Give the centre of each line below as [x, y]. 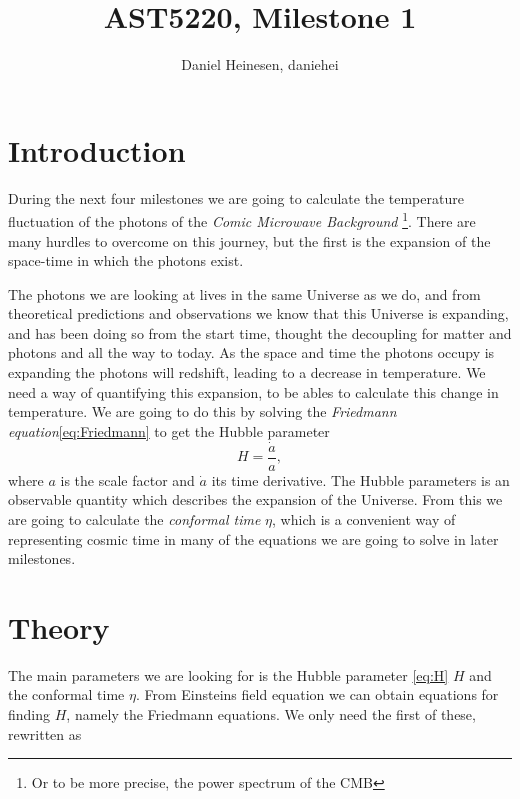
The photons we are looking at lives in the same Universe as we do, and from [244, 293]
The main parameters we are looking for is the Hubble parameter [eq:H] [228, 674]
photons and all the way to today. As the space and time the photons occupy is [251, 352]
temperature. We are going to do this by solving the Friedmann [202, 411]
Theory [59, 626]
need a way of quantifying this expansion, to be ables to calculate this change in [253, 391]
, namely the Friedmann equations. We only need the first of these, [271, 714]
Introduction [97, 149]
